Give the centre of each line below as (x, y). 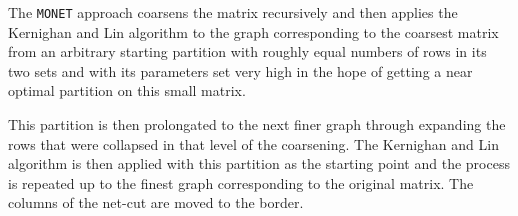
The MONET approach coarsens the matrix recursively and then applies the (233, 12)
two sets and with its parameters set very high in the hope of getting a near (240, 70)
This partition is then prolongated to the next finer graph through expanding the (257, 124)
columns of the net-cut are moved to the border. (156, 202)
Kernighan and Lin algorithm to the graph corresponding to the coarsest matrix (253, 31)
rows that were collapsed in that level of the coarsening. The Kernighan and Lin (253, 143)
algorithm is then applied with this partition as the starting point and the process (259, 163)
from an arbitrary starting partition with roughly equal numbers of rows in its (247, 51)
